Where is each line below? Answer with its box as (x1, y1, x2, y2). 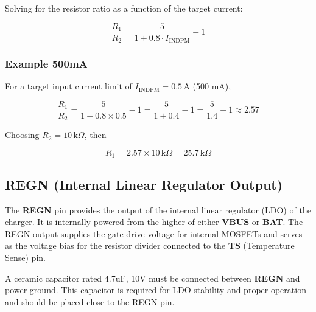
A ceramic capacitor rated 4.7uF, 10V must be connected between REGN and (5, 271, 300, 284)
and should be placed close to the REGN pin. (5, 295, 175, 308)
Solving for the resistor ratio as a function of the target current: (5, 2, 243, 14)
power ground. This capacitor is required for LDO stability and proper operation (5, 283, 306, 296)
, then (84, 128, 107, 141)
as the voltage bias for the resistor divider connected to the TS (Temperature (5, 239, 295, 252)
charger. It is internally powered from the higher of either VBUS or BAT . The (5, 215, 303, 228)
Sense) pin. (5, 251, 46, 264)
